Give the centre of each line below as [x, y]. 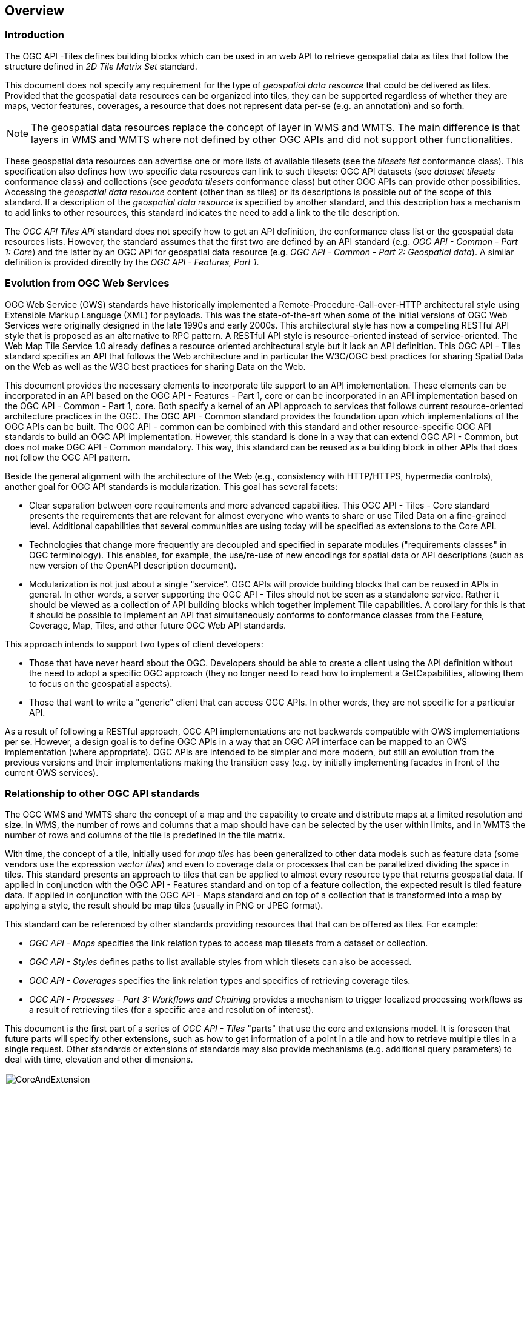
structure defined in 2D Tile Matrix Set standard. [101, 66]
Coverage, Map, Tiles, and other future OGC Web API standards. [158, 625]
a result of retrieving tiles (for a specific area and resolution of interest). [171, 1010]
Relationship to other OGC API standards [102, 793]
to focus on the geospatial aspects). [101, 683]
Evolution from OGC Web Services [87, 283]
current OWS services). [52, 772]
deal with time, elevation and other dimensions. [99, 1060]
